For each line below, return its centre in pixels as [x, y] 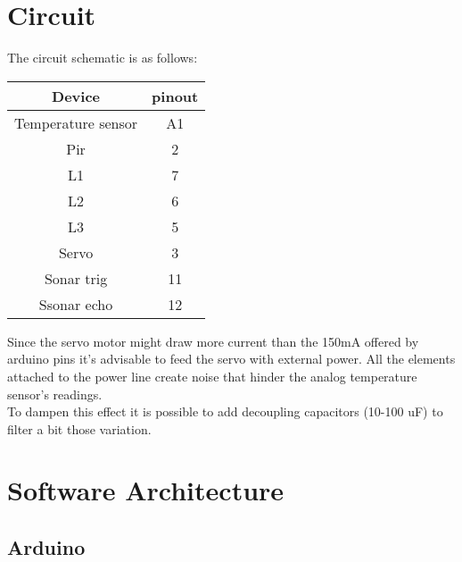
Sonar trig [76, 278]
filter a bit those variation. [79, 428]
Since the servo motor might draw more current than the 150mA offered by [213, 341]
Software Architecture [146, 490]
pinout [175, 96]
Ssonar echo [76, 304]
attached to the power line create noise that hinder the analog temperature [212, 376]
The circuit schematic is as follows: [103, 58]
